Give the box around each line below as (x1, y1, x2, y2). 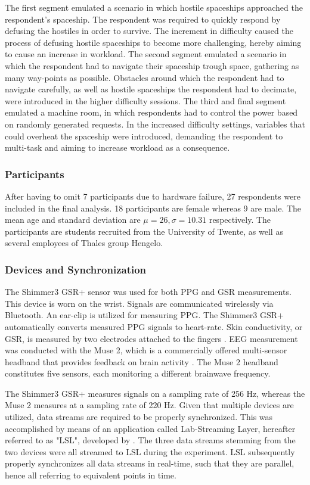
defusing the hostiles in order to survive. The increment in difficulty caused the (5, 24, 293, 37)
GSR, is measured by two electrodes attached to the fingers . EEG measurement (5, 332, 298, 344)
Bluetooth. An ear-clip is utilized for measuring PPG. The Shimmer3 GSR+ (5, 309, 284, 321)
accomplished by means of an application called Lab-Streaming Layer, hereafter (5, 422, 296, 434)
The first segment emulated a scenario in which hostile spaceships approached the (5, 1, 303, 13)
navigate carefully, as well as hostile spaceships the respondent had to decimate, (5, 83, 297, 95)
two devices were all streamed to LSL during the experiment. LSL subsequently (5, 445, 295, 458)
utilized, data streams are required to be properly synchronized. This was (5, 411, 273, 423)
